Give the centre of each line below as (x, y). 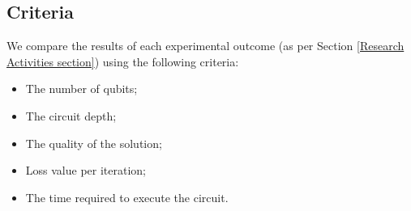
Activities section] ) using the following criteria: (123, 61)
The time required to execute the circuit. (127, 197)
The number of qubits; (81, 89)
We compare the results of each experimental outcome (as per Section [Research (205, 46)
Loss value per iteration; (86, 170)
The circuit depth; (71, 115)
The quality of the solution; (94, 143)
